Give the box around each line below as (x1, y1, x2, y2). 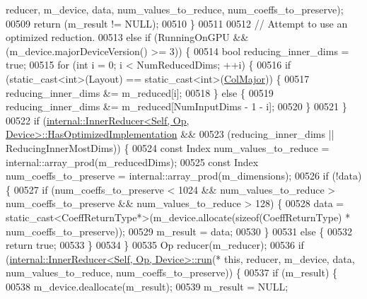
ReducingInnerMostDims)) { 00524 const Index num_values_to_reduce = (6, 140, 330, 155)
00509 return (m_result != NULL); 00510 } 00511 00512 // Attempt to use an (6, 16, 348, 30)
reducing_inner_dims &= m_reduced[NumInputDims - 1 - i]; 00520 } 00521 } (6, 99, 347, 114)
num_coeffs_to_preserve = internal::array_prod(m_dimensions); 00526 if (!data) (6, 168, 362, 183)
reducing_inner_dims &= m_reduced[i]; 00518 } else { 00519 (6, 85, 274, 100)
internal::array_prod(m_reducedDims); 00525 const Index (6, 154, 259, 169)
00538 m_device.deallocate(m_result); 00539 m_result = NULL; (6, 279, 289, 293)
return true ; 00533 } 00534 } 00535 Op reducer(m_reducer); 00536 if (6, 238, 304, 252)
